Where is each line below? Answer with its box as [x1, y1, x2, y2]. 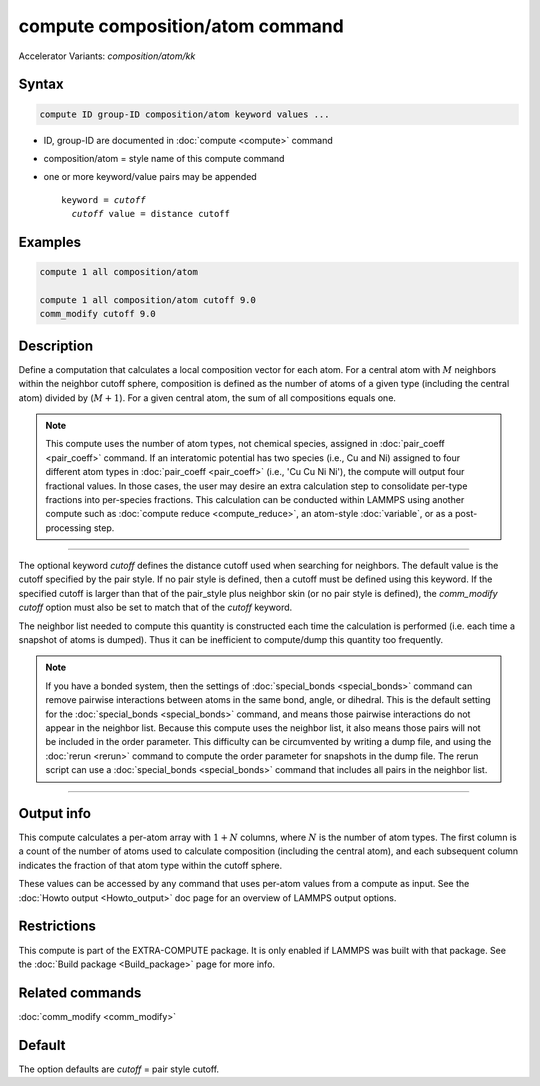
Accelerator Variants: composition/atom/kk [18, 50, 196, 62]
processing [45, 521, 92, 534]
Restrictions [18, 918, 97, 935]
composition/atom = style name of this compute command [43, 152, 285, 164]
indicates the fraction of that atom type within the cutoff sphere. [18, 859, 283, 871]
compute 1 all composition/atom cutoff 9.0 [39, 294, 257, 305]
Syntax [18, 76, 64, 93]
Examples [18, 233, 82, 250]
